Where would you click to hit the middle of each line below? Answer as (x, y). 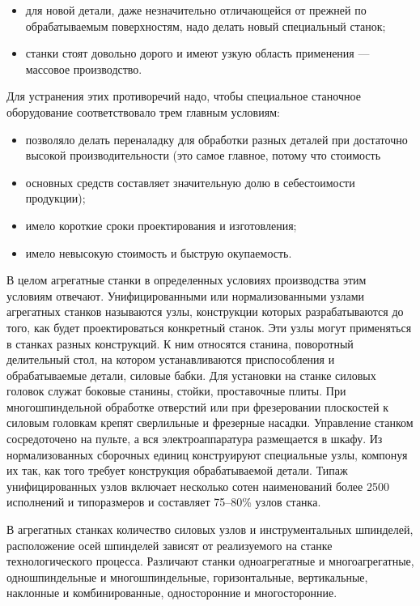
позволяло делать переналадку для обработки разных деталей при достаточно (216, 139)
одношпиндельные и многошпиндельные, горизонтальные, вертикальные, (187, 576)
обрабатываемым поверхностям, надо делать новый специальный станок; (206, 26)
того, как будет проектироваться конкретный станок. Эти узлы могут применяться (209, 327)
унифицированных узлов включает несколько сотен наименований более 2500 (198, 486)
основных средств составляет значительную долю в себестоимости (190, 182)
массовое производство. (84, 68)
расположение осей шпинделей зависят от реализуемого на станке (170, 545)
